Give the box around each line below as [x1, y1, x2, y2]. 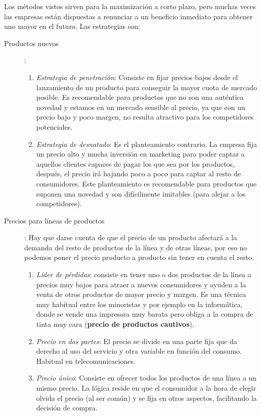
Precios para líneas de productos [4, 215, 105, 225]
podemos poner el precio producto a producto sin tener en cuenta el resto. [24, 252, 254, 262]
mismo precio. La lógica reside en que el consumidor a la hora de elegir [36, 383, 256, 393]
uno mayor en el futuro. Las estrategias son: [4, 21, 140, 31]
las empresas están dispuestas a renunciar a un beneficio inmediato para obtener [4, 11, 253, 21]
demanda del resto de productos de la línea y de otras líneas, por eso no [24, 242, 247, 252]
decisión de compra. [36, 402, 98, 413]
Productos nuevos [4, 37, 59, 48]
